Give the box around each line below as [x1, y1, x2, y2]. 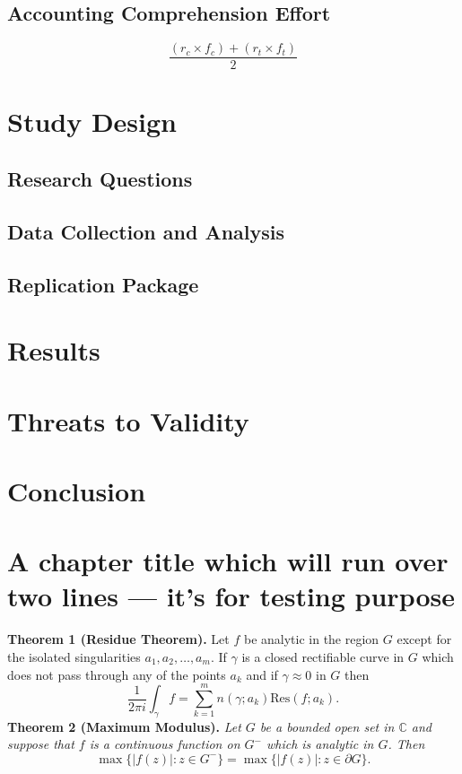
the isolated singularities [7, 648, 141, 666]
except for [397, 630, 452, 648]
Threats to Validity [7, 402, 249, 439]
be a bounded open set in [259, 717, 395, 735]
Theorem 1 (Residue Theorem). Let [7, 630, 230, 648]
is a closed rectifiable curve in [241, 648, 405, 666]
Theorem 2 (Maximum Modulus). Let [7, 717, 241, 735]
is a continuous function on [89, 735, 240, 753]
